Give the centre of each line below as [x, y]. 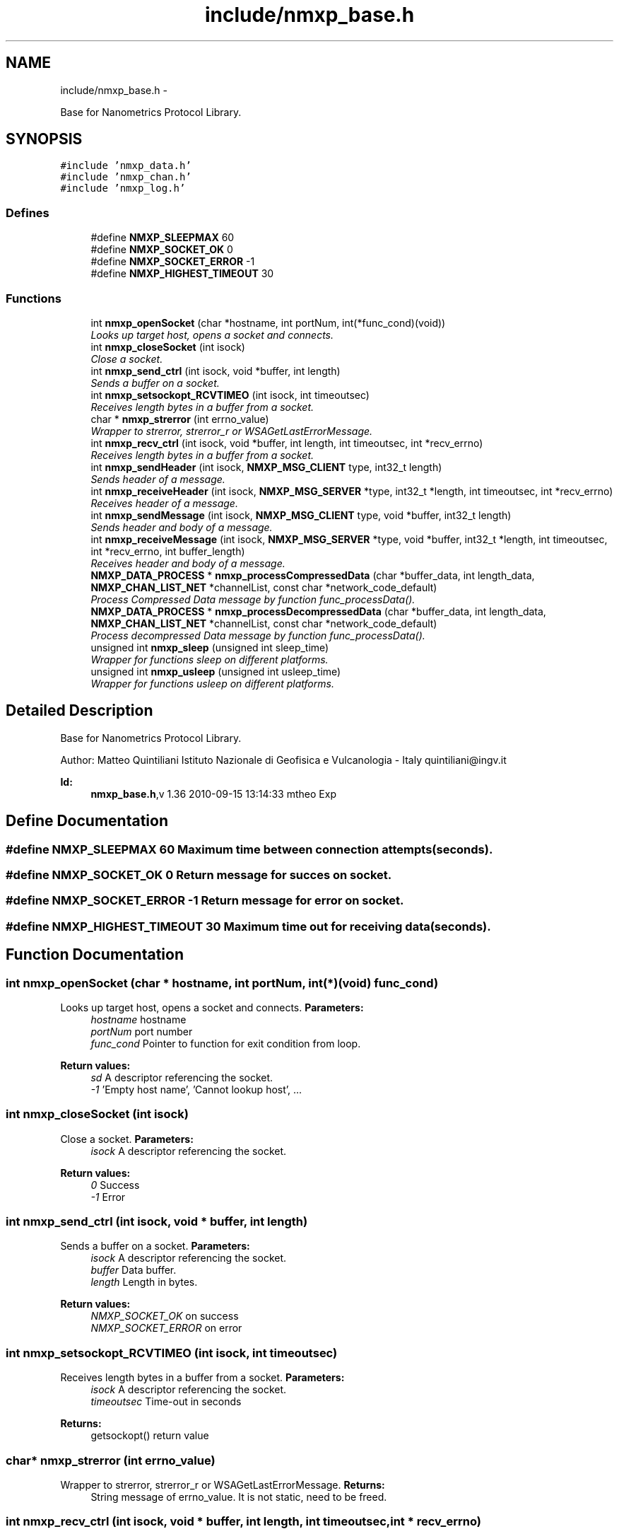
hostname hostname [138, 1019]
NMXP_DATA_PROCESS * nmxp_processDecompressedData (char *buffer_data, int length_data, [318, 611]
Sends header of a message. [158, 479]
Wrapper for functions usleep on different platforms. [212, 683]
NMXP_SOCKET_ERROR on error [166, 1328]
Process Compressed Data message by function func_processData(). [253, 599]
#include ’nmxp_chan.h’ [126, 177]
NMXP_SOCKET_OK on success [165, 1316]
